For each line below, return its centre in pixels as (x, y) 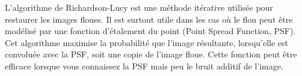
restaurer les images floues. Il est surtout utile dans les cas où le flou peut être (149, 19)
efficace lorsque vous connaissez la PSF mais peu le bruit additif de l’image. (144, 66)
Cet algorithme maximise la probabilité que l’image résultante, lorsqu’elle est (147, 42)
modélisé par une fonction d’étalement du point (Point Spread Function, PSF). (150, 31)
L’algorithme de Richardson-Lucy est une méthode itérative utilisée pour (139, 7)
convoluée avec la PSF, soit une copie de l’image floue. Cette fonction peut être (151, 54)
